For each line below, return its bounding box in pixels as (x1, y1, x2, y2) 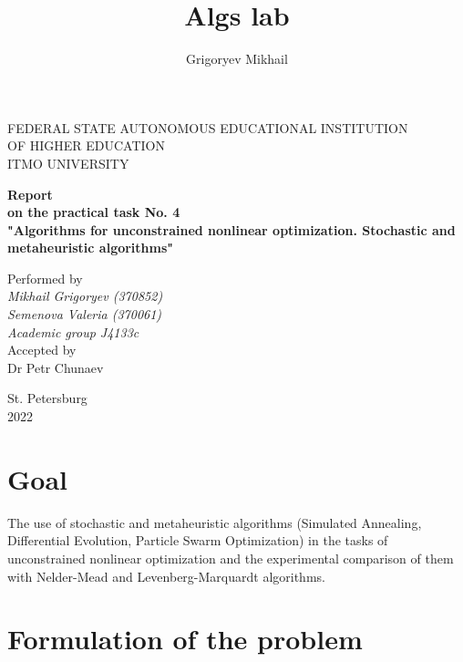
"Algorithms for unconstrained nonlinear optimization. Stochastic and (7, 220, 456, 239)
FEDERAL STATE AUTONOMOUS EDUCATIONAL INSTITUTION (7, 118, 408, 137)
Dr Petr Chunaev (7, 357, 104, 377)
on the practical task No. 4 (7, 202, 180, 222)
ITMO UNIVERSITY (7, 153, 129, 172)
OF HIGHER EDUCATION (7, 136, 165, 155)
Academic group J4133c (7, 322, 139, 341)
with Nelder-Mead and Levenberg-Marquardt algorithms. (7, 566, 325, 585)
